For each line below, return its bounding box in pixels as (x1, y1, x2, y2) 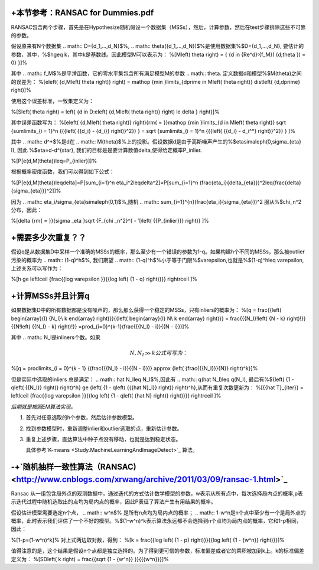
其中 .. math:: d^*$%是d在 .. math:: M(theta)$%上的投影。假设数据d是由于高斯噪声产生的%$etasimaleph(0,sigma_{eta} (11, 138, 301, 145)
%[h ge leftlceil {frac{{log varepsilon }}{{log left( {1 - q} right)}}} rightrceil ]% (11, 275, 198, 283)
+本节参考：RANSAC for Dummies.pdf (11, 8, 154, 18)
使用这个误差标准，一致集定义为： (11, 97, 94, 105)
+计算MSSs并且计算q (11, 291, 90, 301)
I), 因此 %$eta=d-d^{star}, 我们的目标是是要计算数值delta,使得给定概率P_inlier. (11, 146, 202, 154)
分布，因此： (11, 206, 43, 213)
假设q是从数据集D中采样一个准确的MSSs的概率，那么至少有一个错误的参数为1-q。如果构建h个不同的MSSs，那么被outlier (11, 248, 305, 255)
